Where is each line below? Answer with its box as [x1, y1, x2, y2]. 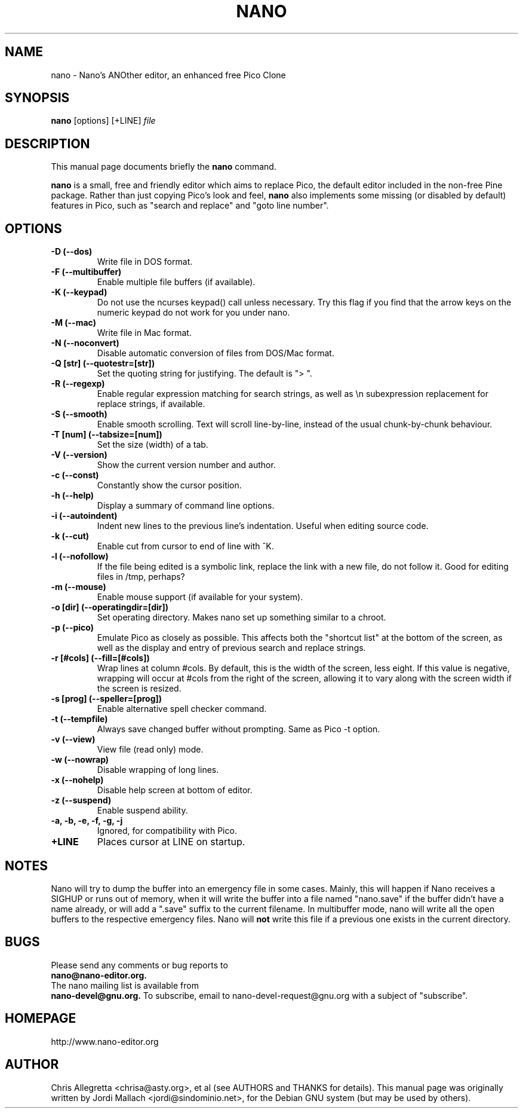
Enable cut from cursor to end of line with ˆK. [97, 541, 274, 552]
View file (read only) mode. [97, 744, 204, 755]
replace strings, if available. [97, 399, 205, 409]
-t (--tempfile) [51, 714, 108, 724]
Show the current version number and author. [97, 460, 276, 470]
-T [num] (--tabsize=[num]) [51, 429, 162, 440]
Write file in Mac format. [97, 328, 192, 338]
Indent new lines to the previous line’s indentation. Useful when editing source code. [97, 521, 429, 531]
